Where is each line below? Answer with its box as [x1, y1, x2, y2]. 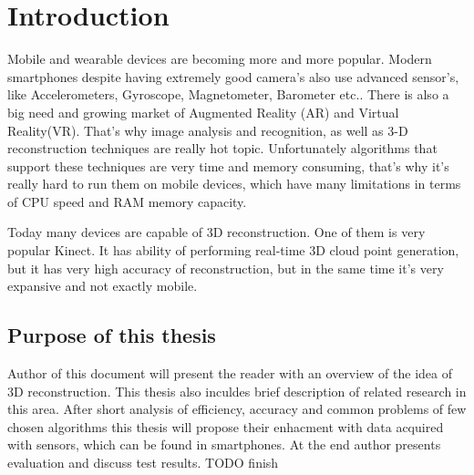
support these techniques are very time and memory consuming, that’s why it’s [7, 156, 449, 175]
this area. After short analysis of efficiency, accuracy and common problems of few [7, 399, 467, 418]
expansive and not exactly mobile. [7, 276, 198, 295]
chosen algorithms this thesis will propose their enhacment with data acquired [7, 417, 444, 436]
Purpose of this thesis [7, 321, 216, 349]
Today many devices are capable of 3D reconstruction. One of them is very [7, 222, 426, 242]
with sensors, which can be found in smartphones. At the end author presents [7, 435, 441, 454]
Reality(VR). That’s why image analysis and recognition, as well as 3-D [7, 120, 408, 139]
